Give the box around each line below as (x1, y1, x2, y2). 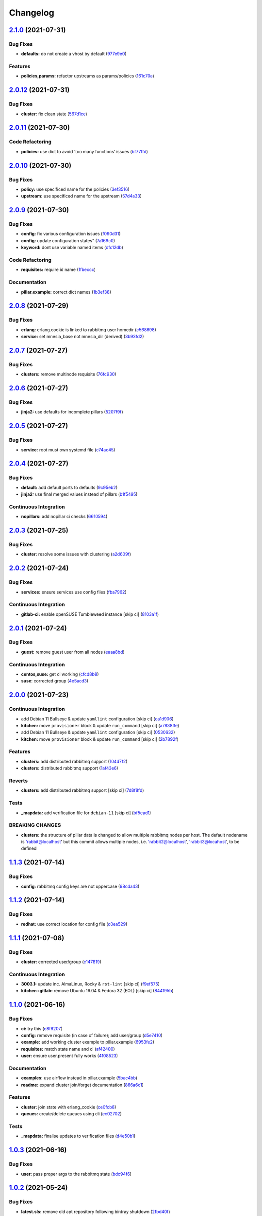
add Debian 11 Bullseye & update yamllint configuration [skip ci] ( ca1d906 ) (21, 715, 174, 722)
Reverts (9, 777, 28, 784)
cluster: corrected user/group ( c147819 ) (21, 959, 101, 965)
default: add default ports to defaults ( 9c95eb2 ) (21, 484, 118, 490)
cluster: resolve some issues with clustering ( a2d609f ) (21, 551, 131, 557)
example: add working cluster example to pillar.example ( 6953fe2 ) (21, 1039, 155, 1045)
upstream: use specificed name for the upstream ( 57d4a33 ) (21, 193, 142, 199)
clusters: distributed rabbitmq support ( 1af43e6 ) (21, 765, 118, 771)
